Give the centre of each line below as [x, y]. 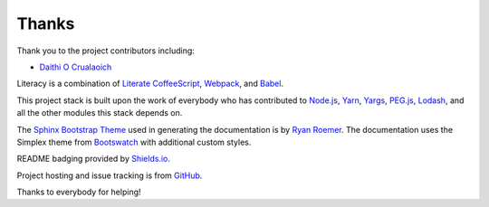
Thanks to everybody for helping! [79, 192]
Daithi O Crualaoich [76, 67]
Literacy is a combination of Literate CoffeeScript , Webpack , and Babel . [150, 84]
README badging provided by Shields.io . [94, 159]
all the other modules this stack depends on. [100, 113]
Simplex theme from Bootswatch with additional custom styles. [134, 142]
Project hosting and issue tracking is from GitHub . [110, 175]
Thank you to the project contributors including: [105, 51]
